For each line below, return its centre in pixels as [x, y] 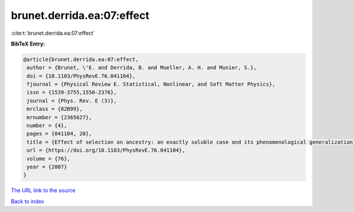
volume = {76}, [49, 159]
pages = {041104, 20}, [60, 134]
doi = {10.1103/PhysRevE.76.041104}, [81, 76]
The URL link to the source [43, 190]
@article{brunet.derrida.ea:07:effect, [81, 59]
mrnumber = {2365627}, [60, 117]
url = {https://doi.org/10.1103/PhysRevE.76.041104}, [106, 150]
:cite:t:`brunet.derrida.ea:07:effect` [53, 33]
